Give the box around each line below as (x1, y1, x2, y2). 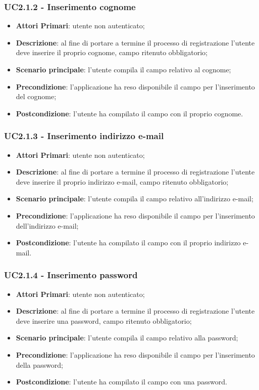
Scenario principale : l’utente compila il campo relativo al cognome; (16, 64, 231, 74)
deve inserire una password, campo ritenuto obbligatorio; (16, 315, 192, 326)
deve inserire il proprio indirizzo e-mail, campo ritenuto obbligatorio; (16, 176, 229, 187)
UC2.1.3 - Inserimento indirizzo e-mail (4, 129, 164, 142)
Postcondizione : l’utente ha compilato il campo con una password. (16, 376, 227, 387)
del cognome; (16, 91, 57, 102)
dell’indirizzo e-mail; (16, 220, 79, 231)
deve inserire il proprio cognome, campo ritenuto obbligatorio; (16, 47, 208, 58)
